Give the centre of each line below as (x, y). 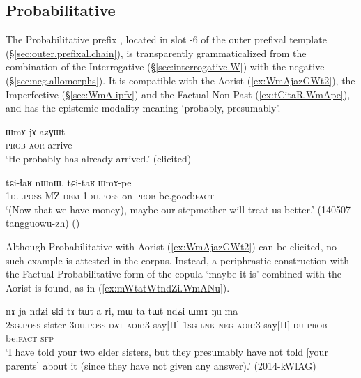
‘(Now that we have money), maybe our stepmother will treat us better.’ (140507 (178, 209)
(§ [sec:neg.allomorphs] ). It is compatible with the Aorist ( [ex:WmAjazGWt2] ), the (180, 80)
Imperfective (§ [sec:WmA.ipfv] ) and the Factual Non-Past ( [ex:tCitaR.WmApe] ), (178, 94)
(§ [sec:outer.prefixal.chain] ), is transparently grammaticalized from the (156, 53)
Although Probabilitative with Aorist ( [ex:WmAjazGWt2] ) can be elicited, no (171, 246)
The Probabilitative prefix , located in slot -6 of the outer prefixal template (166, 39)
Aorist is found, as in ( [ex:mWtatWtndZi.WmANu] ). (118, 287)
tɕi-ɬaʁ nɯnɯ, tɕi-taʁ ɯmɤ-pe (69, 182)
